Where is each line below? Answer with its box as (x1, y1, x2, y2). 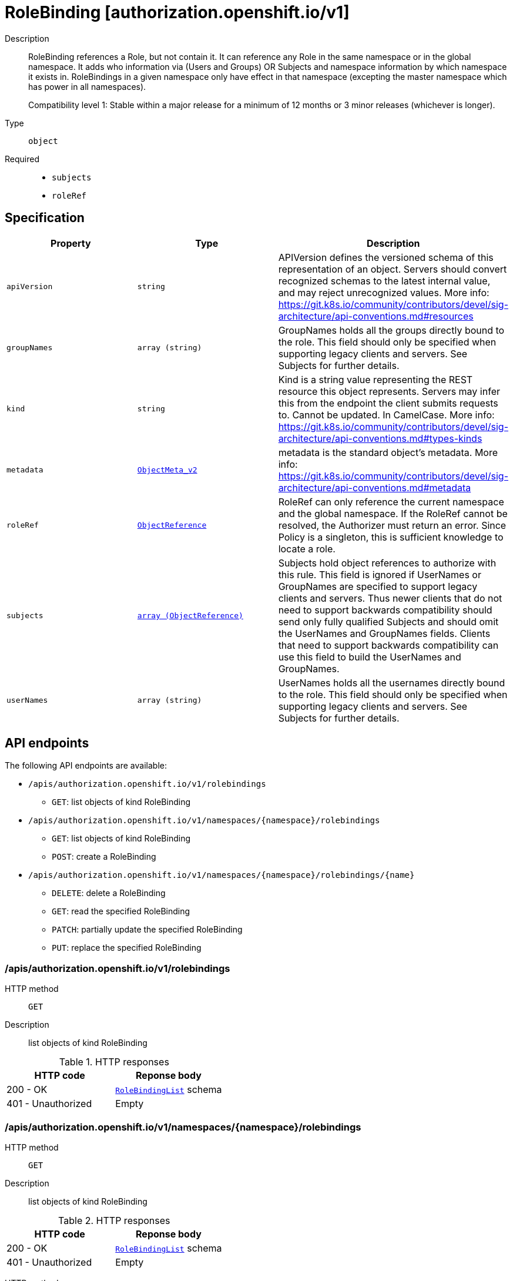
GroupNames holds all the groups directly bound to (278, 324, 505, 336)
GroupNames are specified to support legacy (278, 580, 478, 592)
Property (51, 237, 91, 249)
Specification (5, 210, 85, 226)
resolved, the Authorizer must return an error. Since (278, 519, 507, 531)
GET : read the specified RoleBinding (52, 906, 190, 917)
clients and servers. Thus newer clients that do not (278, 592, 502, 604)
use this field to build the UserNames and (278, 650, 461, 663)
